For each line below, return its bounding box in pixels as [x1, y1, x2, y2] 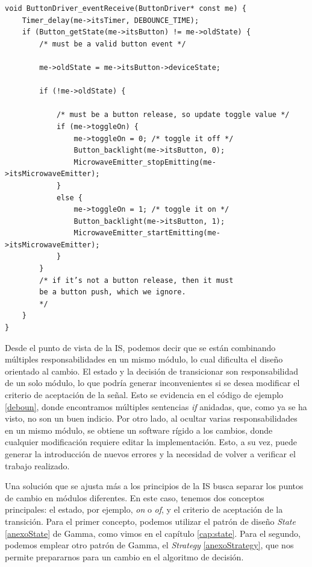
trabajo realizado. [5, 459, 70, 472]
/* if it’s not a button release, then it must [39, 276, 234, 285]
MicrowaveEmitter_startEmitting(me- [73, 229, 220, 238]
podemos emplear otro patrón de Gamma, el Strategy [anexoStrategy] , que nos [5, 539, 294, 551]
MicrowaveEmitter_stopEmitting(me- [73, 157, 216, 166]
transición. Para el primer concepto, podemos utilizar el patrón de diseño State [5, 515, 296, 527]
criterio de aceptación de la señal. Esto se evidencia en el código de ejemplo [5, 388, 284, 401]
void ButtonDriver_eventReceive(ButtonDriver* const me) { [5, 4, 246, 13]
